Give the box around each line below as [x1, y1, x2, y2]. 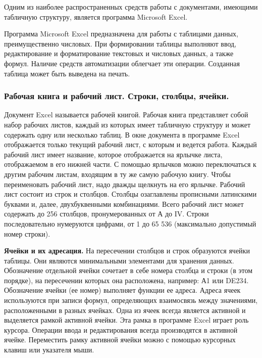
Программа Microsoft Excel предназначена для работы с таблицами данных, [4, 28, 238, 39]
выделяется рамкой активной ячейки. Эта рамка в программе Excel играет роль [4, 315, 249, 325]
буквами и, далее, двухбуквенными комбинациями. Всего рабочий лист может [4, 198, 244, 209]
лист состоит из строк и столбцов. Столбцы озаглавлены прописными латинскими [4, 189, 257, 199]
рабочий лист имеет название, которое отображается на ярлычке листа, [4, 149, 223, 159]
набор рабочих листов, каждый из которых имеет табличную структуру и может [4, 119, 251, 129]
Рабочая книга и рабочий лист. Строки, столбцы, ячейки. [4, 89, 229, 102]
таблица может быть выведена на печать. [4, 68, 130, 78]
